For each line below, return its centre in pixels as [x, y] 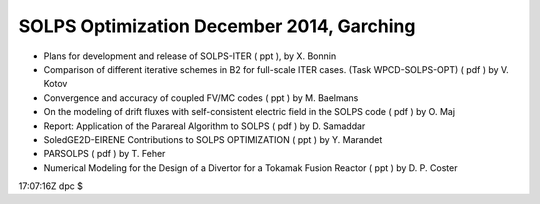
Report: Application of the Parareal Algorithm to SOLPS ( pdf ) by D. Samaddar [204, 126]
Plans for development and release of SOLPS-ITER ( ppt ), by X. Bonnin [190, 56]
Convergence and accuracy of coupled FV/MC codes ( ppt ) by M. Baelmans [201, 97]
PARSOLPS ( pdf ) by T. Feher [104, 154]
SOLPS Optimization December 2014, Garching [217, 26]
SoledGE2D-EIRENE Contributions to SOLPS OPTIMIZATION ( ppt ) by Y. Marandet [213, 139]
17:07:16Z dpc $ [51, 186]
